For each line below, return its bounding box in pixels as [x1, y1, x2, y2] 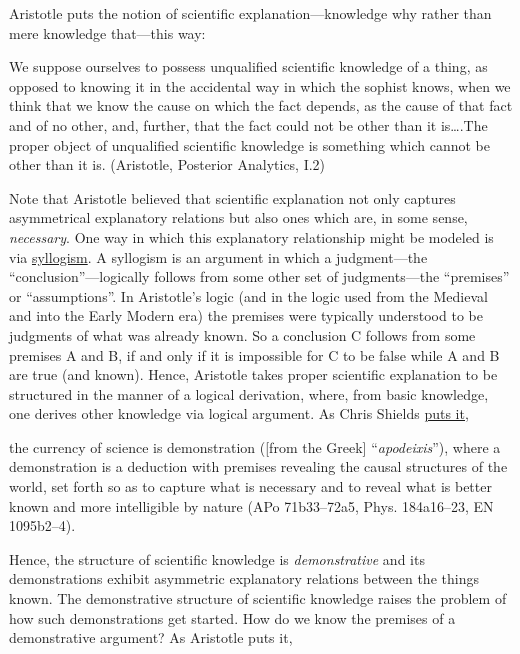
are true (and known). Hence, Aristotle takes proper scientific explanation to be [9, 364, 498, 385]
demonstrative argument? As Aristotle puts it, [9, 627, 293, 648]
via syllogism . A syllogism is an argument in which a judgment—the [9, 246, 428, 267]
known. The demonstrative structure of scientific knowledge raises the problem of [9, 588, 507, 609]
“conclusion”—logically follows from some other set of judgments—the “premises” [9, 266, 510, 287]
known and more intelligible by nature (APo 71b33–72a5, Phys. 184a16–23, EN [9, 495, 494, 516]
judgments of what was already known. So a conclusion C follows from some [9, 324, 476, 345]
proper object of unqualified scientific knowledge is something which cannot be [9, 134, 490, 155]
